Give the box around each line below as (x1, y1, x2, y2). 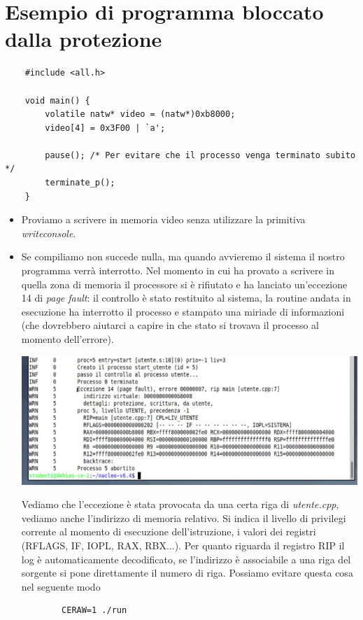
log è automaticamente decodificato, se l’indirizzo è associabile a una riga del (21, 551, 351, 566)
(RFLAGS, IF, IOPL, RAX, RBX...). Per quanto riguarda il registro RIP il (21, 538, 345, 553)
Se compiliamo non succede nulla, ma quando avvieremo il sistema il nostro (21, 249, 345, 264)
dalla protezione (5, 24, 162, 53)
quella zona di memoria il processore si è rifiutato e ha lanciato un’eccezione (21, 276, 348, 291)
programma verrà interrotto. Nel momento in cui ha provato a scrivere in (21, 263, 335, 278)
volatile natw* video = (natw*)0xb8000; (45, 109, 236, 120)
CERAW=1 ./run (62, 605, 127, 616)
